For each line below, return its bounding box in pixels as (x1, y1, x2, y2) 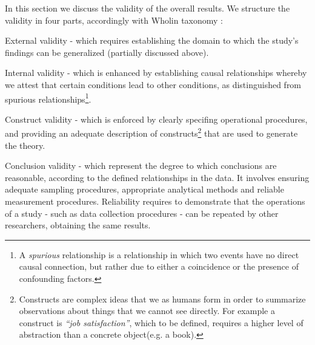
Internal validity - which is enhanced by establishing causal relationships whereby (5, 66, 307, 79)
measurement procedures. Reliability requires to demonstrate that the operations (5, 195, 305, 208)
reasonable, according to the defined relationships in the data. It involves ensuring (5, 171, 310, 183)
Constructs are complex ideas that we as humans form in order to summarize (19, 292, 306, 305)
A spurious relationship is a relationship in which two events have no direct (19, 248, 299, 261)
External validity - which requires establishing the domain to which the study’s (5, 34, 299, 47)
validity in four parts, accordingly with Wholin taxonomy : (5, 13, 223, 26)
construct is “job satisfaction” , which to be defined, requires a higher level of (19, 316, 303, 329)
